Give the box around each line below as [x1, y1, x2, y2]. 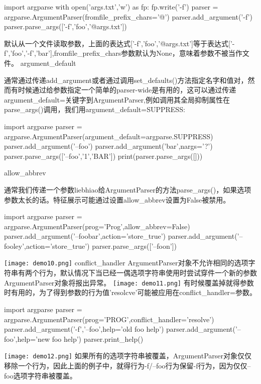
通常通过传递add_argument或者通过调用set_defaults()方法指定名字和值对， [4, 74, 248, 85]
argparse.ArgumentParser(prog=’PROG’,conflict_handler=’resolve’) [4, 314, 214, 324]
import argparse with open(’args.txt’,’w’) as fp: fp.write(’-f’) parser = [4, 2, 218, 12]
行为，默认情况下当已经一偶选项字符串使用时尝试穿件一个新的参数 [39, 267, 257, 278]
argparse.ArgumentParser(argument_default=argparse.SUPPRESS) [4, 131, 213, 141]
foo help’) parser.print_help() [52, 333, 144, 344]
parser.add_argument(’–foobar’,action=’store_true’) [4, 231, 166, 241]
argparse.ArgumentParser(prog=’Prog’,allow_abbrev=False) [4, 221, 190, 231]
